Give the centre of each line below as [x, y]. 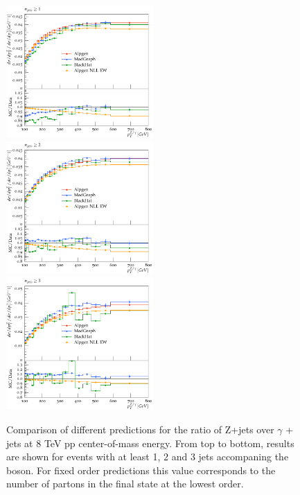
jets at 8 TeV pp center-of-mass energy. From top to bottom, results [150, 443]
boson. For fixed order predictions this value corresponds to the [141, 470]
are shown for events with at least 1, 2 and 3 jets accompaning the [148, 457]
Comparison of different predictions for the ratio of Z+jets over [140, 429]
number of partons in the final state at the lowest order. [125, 484]
